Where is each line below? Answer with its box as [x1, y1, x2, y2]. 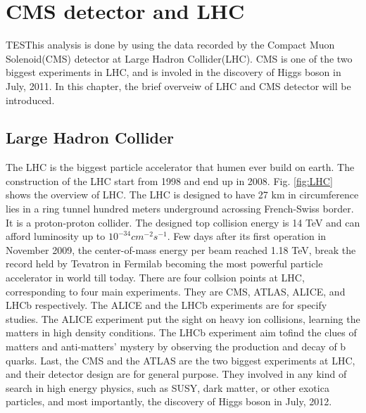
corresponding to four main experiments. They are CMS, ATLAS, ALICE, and [6, 284, 346, 298]
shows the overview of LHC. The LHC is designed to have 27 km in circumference [6, 187, 359, 202]
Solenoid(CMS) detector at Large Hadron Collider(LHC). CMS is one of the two [6, 51, 353, 65]
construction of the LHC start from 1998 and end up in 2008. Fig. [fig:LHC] [6, 173, 333, 188]
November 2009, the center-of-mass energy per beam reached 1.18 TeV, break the [6, 242, 356, 257]
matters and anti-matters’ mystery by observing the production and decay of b [6, 339, 346, 354]
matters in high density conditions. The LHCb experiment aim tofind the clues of [6, 325, 357, 340]
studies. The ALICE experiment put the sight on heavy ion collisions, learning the [6, 311, 360, 326]
